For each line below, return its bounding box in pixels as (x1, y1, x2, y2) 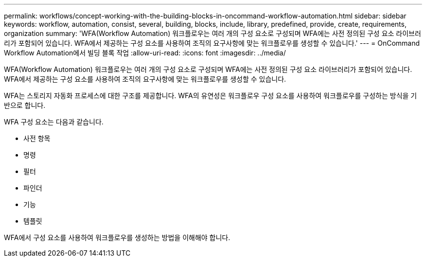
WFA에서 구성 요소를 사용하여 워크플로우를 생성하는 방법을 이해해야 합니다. (4, 233, 231, 242)
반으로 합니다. (4, 101, 46, 109)
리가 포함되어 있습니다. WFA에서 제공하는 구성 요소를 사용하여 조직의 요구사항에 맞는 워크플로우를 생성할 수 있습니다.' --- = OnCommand (4, 39, 420, 47)
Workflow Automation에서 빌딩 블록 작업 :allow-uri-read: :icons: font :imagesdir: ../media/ (4, 49, 286, 57)
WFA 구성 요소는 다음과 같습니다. (4, 118, 104, 126)
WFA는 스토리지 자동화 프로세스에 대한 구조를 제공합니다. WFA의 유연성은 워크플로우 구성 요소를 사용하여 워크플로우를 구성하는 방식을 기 (4, 91, 417, 100)
